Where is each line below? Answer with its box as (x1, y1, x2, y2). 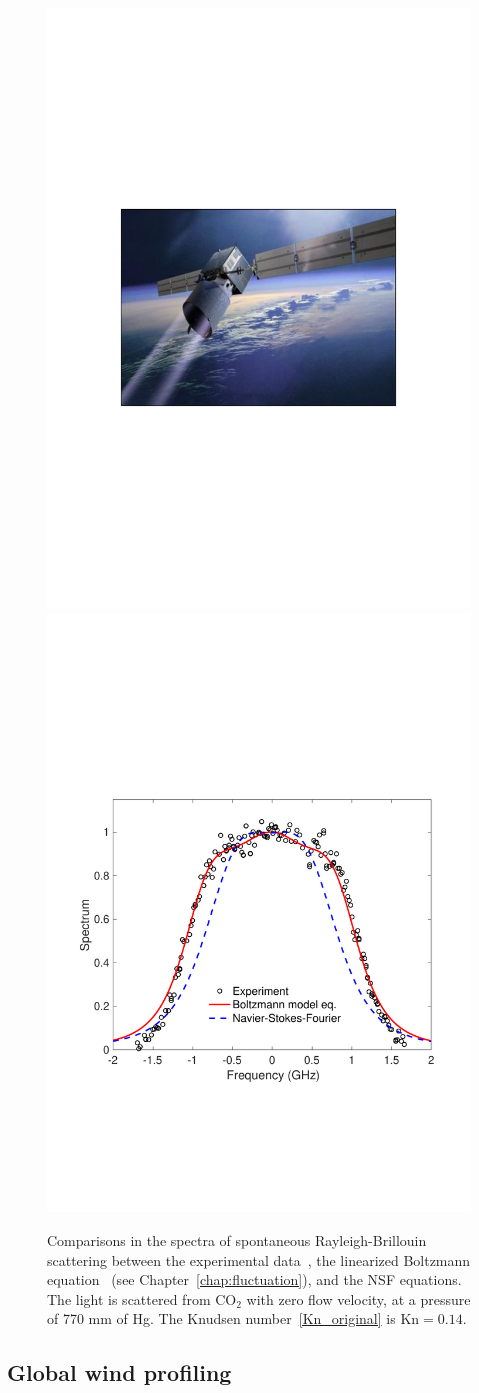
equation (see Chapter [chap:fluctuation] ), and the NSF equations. (47, 1269, 462, 1290)
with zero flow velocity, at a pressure (246, 1288, 471, 1309)
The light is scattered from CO (47, 1288, 237, 1309)
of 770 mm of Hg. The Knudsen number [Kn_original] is (47, 1308, 396, 1329)
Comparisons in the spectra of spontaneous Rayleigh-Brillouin (47, 1230, 427, 1251)
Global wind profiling (7, 1357, 232, 1388)
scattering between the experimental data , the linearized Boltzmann (47, 1249, 471, 1270)
